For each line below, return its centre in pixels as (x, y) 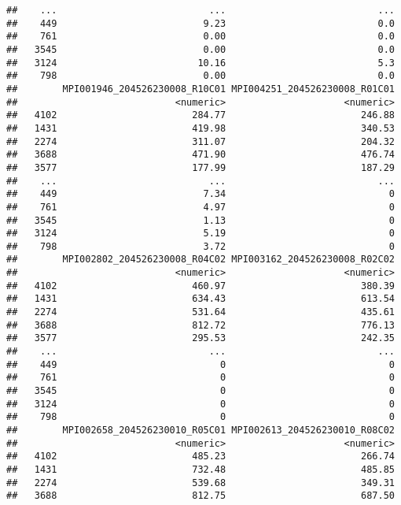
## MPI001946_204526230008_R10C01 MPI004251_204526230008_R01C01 (200, 89)
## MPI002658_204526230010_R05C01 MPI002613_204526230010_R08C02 (200, 430)
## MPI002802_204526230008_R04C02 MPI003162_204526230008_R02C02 (200, 260)
